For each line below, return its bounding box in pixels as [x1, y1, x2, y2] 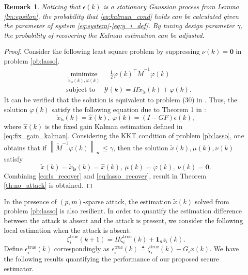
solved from [195, 196, 229, 206]
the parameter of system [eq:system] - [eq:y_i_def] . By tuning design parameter [4, 20, 235, 31]
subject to [66, 86, 95, 94]
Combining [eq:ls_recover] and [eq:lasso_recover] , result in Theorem [4, 170, 206, 180]
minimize [70, 71, 97, 78]
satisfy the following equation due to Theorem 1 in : [51, 104, 206, 114]
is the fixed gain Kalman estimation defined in [45, 121, 183, 131]
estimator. [4, 263, 34, 273]
